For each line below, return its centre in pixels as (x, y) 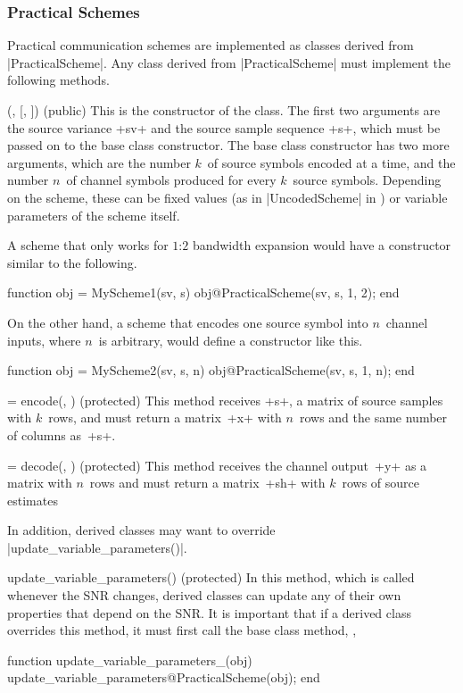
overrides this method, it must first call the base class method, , (182, 630)
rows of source (381, 483)
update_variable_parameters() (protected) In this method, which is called (211, 577)
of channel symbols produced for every (171, 180)
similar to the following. (72, 262)
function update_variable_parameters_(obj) (130, 660)
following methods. (58, 80)
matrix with (40, 483)
